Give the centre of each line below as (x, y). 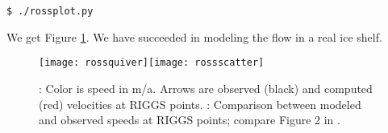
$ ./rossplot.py (50, 11)
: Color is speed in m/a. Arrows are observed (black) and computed (206, 88)
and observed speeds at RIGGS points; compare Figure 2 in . (190, 120)
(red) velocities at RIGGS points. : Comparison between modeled (200, 104)
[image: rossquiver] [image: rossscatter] (152, 63)
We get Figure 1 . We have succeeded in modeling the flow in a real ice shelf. (194, 36)
